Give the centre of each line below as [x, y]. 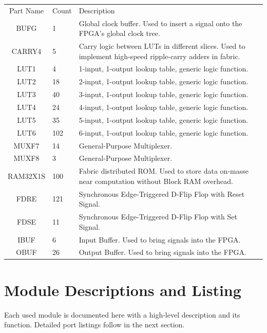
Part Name [26, 10]
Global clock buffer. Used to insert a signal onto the [160, 23]
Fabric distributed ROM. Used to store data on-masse [164, 171]
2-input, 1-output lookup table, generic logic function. [164, 81]
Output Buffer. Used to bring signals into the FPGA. [163, 252]
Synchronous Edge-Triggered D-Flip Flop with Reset [162, 193]
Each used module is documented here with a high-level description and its [122, 314]
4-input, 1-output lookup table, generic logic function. [164, 107]
